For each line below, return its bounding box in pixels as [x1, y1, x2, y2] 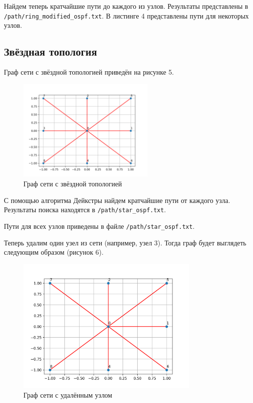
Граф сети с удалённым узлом [23, 389, 112, 400]
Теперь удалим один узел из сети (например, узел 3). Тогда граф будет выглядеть [4, 237, 247, 247]
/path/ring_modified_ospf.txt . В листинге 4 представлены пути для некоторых [4, 10, 249, 20]
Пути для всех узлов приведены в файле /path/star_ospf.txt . [4, 221, 195, 231]
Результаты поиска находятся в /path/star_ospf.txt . [4, 204, 166, 215]
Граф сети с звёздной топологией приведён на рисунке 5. [4, 67, 174, 77]
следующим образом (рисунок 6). [4, 247, 104, 257]
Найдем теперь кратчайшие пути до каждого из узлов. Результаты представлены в [4, 1, 248, 11]
